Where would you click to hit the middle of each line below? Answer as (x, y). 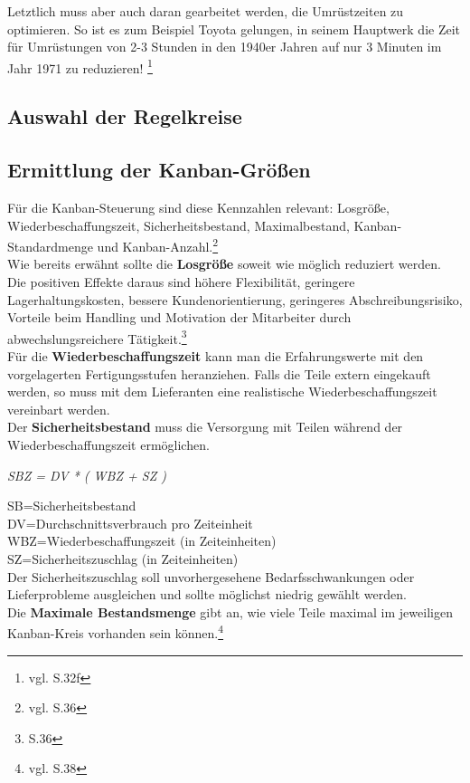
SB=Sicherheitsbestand (72, 506)
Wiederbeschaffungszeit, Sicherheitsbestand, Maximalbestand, (179, 225)
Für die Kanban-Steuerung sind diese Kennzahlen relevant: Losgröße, (198, 208)
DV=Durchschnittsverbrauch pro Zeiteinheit (130, 523)
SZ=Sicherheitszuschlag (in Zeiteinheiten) (123, 559)
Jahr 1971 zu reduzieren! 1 (80, 66)
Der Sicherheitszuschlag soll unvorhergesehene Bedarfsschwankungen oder (211, 576)
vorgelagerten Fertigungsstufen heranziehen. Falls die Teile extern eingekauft (219, 373)
